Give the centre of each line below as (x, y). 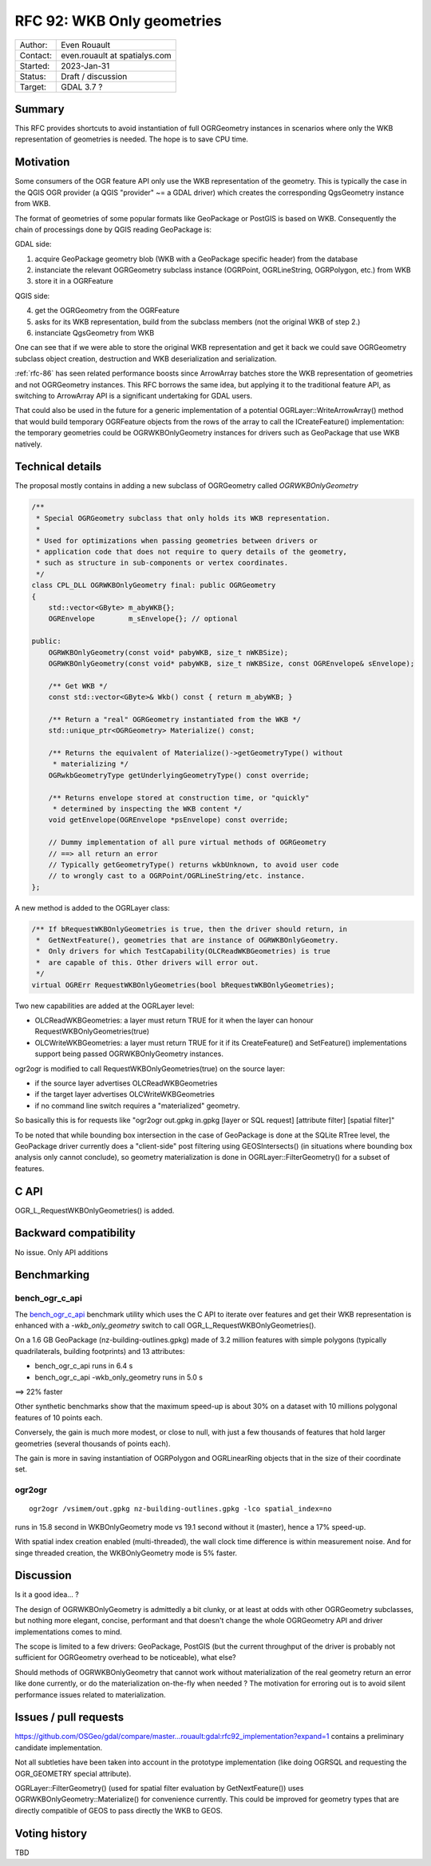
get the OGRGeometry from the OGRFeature (107, 311)
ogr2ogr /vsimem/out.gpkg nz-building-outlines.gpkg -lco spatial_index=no (180, 1509)
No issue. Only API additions (61, 1252)
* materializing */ (91, 764)
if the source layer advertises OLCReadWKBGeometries (126, 1083)
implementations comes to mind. (69, 1632)
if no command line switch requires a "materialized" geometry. (137, 1106)
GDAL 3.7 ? (82, 86)
